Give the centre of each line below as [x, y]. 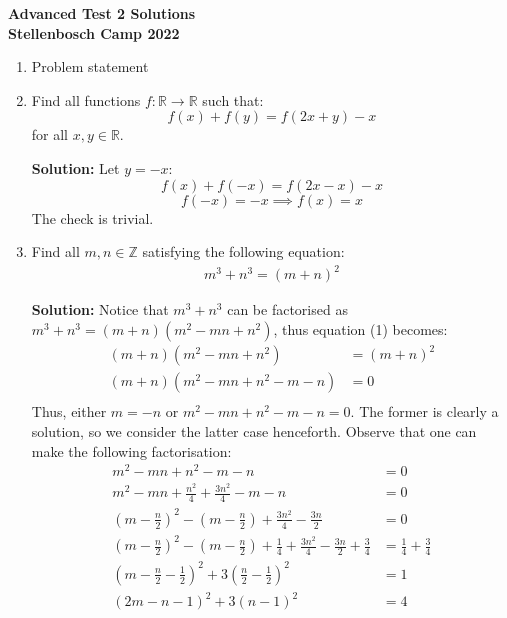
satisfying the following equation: [243, 251]
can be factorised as [287, 309]
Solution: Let [75, 167]
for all [50, 134]
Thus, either [69, 411]
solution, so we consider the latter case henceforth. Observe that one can [254, 431]
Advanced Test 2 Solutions [101, 13]
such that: [233, 99]
